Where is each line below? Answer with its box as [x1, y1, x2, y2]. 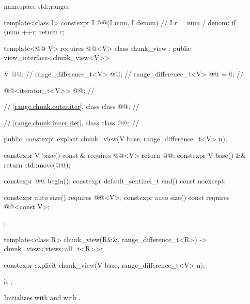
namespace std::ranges [4, 1, 70, 11]
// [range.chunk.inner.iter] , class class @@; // [4, 117, 139, 127]
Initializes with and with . [4, 292, 81, 302]
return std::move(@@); [4, 159, 71, 169]
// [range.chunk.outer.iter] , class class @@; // [4, 101, 140, 111]
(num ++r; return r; [4, 27, 65, 37]
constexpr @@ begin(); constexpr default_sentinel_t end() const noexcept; [4, 176, 226, 186]
